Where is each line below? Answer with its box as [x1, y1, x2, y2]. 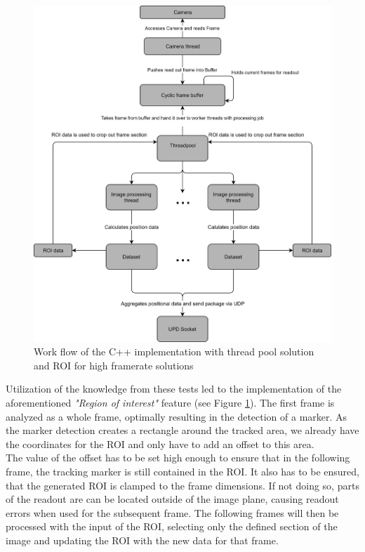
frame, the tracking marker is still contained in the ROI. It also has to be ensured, [6, 464, 359, 479]
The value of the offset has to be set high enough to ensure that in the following [6, 450, 350, 465]
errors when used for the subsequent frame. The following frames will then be [6, 505, 339, 520]
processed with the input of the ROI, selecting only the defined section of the [6, 519, 338, 534]
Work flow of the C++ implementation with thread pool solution [34, 344, 314, 359]
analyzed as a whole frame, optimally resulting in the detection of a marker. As [6, 409, 347, 423]
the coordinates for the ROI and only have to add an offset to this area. [6, 436, 314, 451]
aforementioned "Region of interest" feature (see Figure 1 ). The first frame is [6, 395, 335, 410]
